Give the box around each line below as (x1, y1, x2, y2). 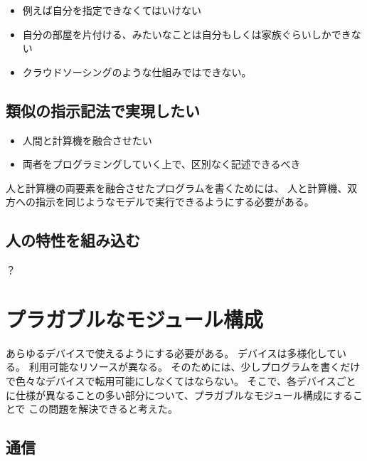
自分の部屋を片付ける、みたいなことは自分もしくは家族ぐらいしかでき (22, 26, 351, 41)
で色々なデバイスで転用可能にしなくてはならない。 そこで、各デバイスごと (6, 373, 356, 388)
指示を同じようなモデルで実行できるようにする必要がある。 (35, 194, 314, 209)
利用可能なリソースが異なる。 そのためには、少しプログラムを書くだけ (28, 359, 361, 374)
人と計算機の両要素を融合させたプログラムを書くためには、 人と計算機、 (6, 180, 348, 195)
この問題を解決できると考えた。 (28, 401, 178, 416)
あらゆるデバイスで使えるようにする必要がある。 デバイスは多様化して (6, 345, 337, 360)
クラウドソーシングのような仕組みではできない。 (22, 64, 252, 79)
